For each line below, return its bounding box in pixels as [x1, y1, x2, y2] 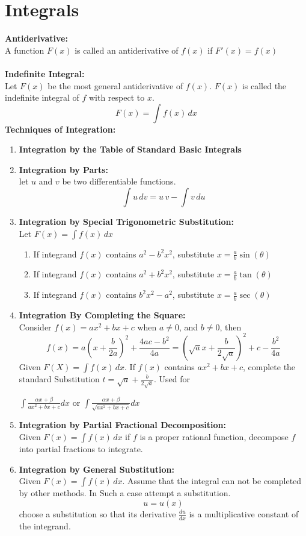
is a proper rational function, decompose [139, 430, 289, 443]
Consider [19, 320, 52, 333]
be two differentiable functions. [62, 175, 176, 188]
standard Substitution [19, 372, 100, 385]
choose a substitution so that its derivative [19, 507, 176, 520]
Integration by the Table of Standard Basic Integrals [19, 143, 242, 156]
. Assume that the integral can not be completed [122, 475, 302, 487]
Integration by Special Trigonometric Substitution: [19, 215, 234, 228]
